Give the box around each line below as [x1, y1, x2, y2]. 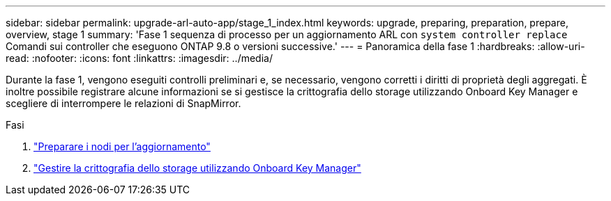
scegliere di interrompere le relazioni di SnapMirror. [6, 97, 241, 109]
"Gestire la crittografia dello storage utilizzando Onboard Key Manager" [33, 162, 361, 174]
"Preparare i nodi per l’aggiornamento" [33, 140, 211, 152]
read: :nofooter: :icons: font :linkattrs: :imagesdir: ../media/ [6, 52, 273, 64]
